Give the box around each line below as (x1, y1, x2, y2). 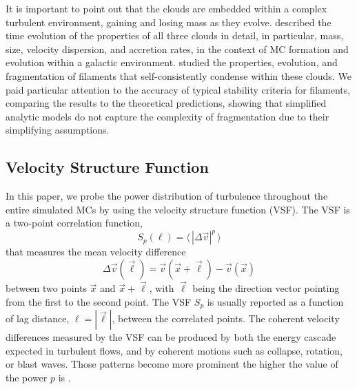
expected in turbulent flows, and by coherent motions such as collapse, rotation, (6, 343, 343, 357)
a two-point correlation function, (6, 215, 143, 230)
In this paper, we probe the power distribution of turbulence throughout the (6, 189, 328, 203)
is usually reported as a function (207, 294, 344, 308)
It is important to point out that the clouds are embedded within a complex (6, 1, 327, 15)
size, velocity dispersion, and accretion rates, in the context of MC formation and (6, 41, 349, 56)
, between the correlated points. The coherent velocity (112, 311, 340, 326)
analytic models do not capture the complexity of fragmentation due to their (6, 109, 329, 123)
